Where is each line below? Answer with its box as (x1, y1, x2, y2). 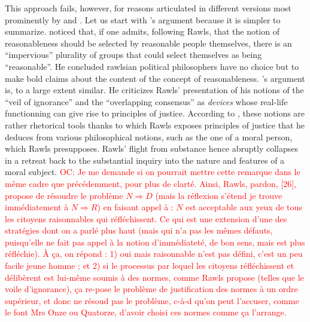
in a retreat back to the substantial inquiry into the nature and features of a (5, 154, 285, 166)
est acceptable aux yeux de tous (186, 201, 302, 213)
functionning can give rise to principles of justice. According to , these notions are (5, 107, 305, 119)
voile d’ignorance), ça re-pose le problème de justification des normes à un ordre (5, 283, 298, 295)
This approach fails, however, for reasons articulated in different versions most (5, 2, 291, 14)
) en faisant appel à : (97, 201, 174, 213)
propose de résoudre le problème (5, 189, 123, 201)
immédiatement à (5, 201, 69, 213)
